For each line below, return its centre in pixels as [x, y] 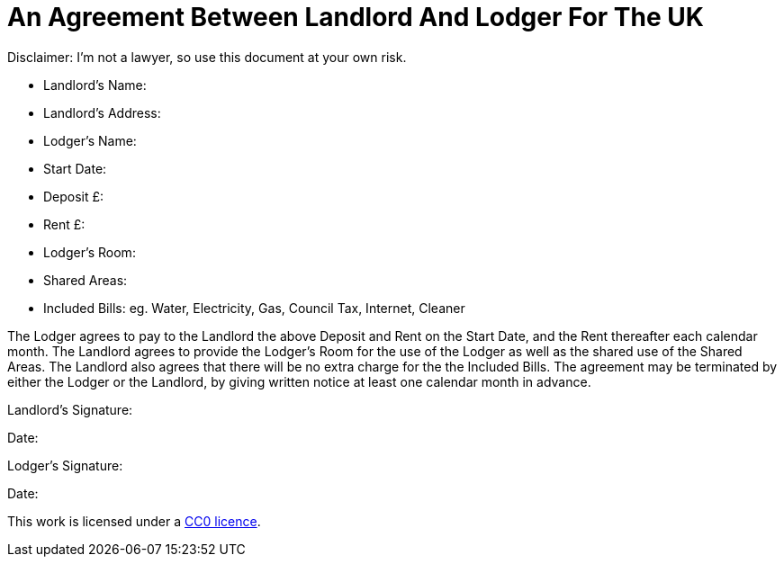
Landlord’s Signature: [70, 409]
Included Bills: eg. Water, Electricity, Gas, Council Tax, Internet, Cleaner [254, 308]
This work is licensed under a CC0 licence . [134, 521]
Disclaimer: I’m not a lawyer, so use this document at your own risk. [207, 57]
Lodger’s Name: [90, 140]
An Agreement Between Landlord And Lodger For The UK [356, 17]
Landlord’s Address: [102, 112]
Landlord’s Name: [95, 85]
